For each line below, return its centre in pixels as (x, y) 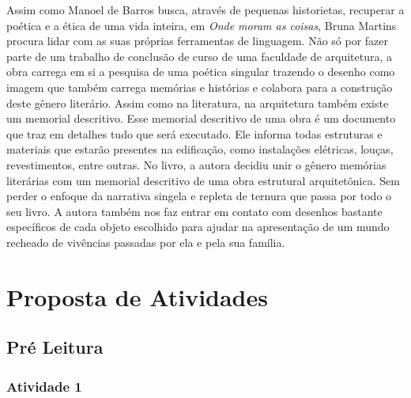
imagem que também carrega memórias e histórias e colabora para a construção (200, 87)
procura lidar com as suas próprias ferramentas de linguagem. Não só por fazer (198, 41)
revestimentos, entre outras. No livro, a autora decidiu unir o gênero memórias (196, 164)
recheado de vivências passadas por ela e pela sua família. (146, 242)
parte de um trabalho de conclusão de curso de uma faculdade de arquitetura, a (200, 56)
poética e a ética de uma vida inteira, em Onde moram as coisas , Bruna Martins (202, 25)
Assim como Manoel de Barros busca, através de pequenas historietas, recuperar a (205, 9)
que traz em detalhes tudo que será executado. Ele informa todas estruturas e (194, 133)
